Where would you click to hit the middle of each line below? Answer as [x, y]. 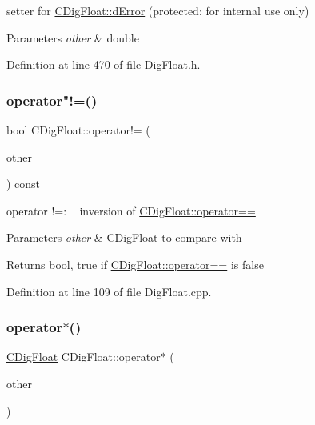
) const [24, 184]
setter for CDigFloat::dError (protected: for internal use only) [158, 10]
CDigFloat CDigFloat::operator [84, 357]
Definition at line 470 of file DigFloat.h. [104, 64]
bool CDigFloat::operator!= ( [78, 130]
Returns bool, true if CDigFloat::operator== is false [135, 264]
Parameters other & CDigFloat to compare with [124, 237]
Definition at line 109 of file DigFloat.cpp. [109, 291]
